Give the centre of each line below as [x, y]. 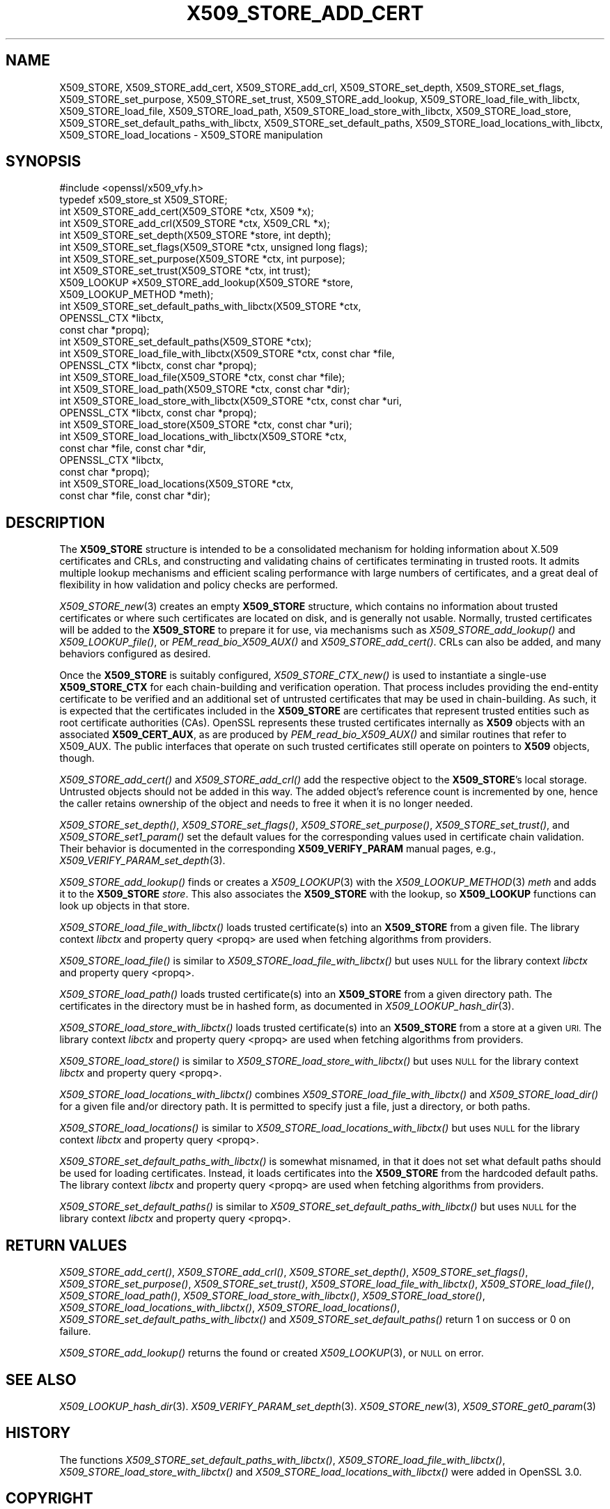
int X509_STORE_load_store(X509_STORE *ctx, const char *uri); [206, 425]
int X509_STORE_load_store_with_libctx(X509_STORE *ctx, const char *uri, [230, 401]
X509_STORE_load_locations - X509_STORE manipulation [191, 134]
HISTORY [38, 1433]
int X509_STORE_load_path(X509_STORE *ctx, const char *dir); [205, 389]
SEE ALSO [41, 1379]
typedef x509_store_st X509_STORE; [143, 200]
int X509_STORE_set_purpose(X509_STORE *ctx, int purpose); [202, 259]
